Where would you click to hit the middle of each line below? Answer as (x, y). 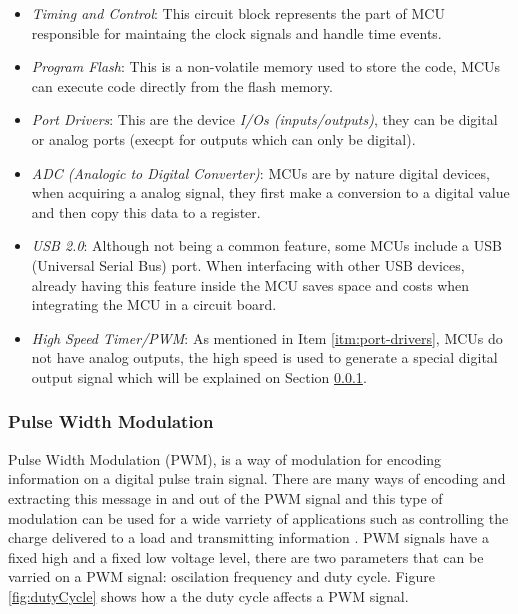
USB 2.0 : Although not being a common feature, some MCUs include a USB (266, 245)
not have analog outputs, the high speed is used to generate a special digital (264, 357)
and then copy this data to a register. (146, 211)
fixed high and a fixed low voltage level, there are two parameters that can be (246, 556)
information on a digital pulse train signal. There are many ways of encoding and (257, 478)
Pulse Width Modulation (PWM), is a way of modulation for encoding (225, 458)
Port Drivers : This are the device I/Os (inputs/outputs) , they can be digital (264, 119)
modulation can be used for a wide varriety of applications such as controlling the (258, 517)
